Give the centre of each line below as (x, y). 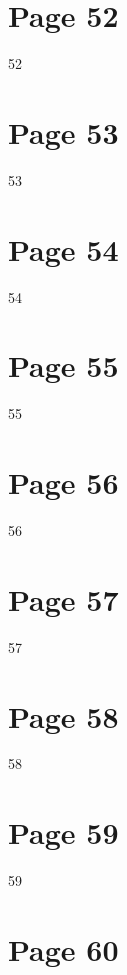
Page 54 (63, 248)
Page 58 (63, 715)
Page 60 (63, 948)
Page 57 (63, 598)
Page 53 (63, 131)
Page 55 (63, 365)
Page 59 (63, 832)
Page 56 (63, 482)
